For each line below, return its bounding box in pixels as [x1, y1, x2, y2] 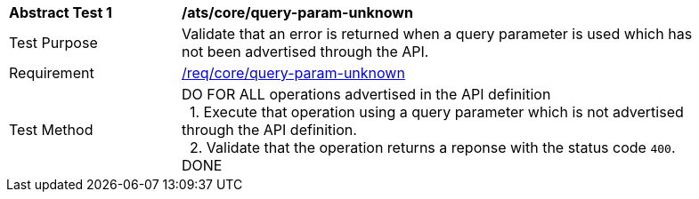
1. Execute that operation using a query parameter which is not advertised [190, 103, 684, 121]
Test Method [9, 121, 93, 139]
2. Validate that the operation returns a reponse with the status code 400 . [190, 139, 676, 156]
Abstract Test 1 [9, 4, 112, 21]
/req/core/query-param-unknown [182, 64, 405, 82]
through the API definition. [182, 121, 357, 139]
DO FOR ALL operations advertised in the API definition [182, 85, 551, 103]
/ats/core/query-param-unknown [182, 4, 413, 21]
